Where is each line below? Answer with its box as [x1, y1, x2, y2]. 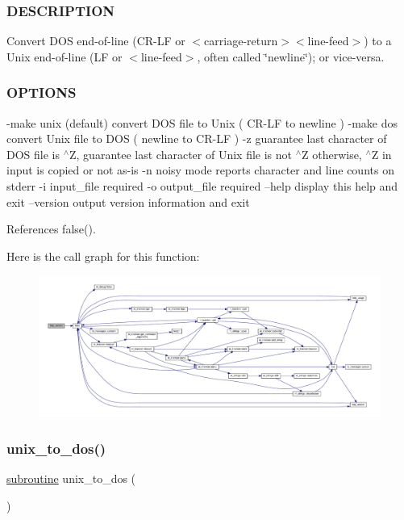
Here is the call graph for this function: [6, 247, 200, 264]
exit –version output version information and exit [6, 193, 250, 210]
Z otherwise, [301, 145, 362, 162]
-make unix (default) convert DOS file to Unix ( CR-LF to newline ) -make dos [6, 114, 398, 131]
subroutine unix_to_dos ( [6, 470, 136, 487]
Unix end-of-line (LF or [6, 48, 123, 65]
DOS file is [6, 145, 60, 162]
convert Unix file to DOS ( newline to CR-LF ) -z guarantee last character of [6, 130, 387, 147]
